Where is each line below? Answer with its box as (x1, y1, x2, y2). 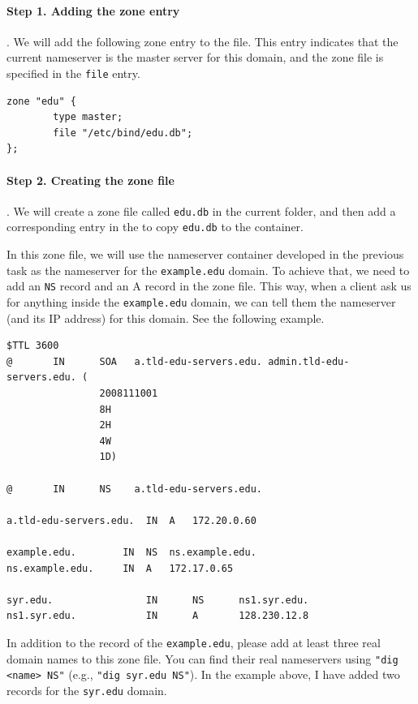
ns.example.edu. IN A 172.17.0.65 (6, 562, 234, 574)
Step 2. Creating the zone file (6, 171, 175, 188)
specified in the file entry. (6, 64, 140, 81)
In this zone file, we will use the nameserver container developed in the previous (6, 246, 404, 263)
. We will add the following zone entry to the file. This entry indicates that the (6, 32, 399, 49)
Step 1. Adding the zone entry (6, 2, 180, 19)
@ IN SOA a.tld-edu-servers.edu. (6, 355, 262, 367)
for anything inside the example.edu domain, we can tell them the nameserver (6, 294, 396, 311)
